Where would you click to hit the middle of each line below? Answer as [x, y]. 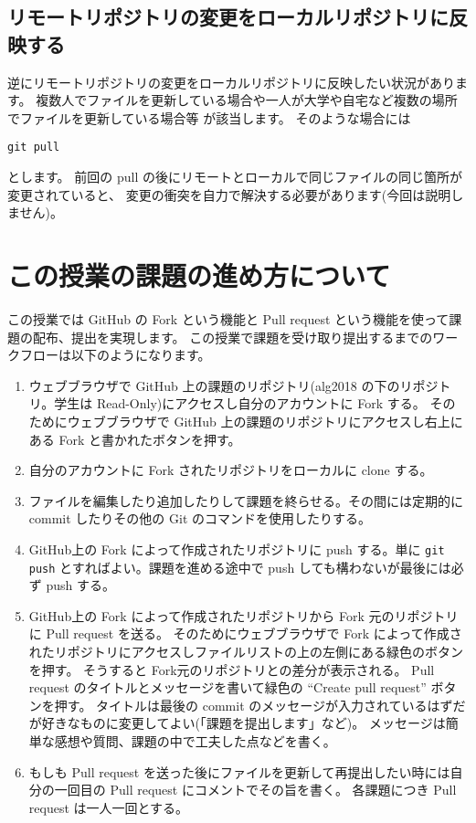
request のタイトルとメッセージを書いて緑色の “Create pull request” [227, 687]
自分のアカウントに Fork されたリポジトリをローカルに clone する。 [231, 470]
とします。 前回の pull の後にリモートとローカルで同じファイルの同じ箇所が [235, 177]
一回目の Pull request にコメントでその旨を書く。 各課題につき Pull [255, 790]
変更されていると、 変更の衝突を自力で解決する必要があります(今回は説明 [229, 194]
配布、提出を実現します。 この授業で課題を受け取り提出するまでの [233, 337]
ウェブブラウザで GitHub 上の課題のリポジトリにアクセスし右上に [265, 421]
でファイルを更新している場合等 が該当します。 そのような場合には [209, 117]
